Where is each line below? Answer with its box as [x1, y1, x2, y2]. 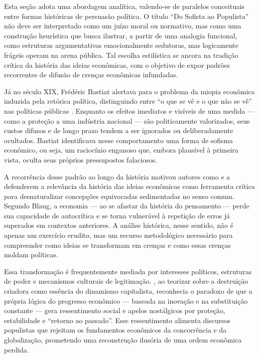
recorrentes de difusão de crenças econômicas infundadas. [4, 69, 178, 80]
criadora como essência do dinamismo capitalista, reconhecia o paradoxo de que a [4, 286, 253, 296]
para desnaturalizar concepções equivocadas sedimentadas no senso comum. [4, 190, 235, 201]
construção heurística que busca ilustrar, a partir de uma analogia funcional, [4, 30, 238, 40]
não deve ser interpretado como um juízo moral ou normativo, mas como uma [4, 20, 242, 31]
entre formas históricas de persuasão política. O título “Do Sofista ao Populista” [4, 10, 249, 21]
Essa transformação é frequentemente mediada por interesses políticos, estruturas [4, 266, 252, 276]
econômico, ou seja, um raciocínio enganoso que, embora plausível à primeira [4, 145, 239, 155]
